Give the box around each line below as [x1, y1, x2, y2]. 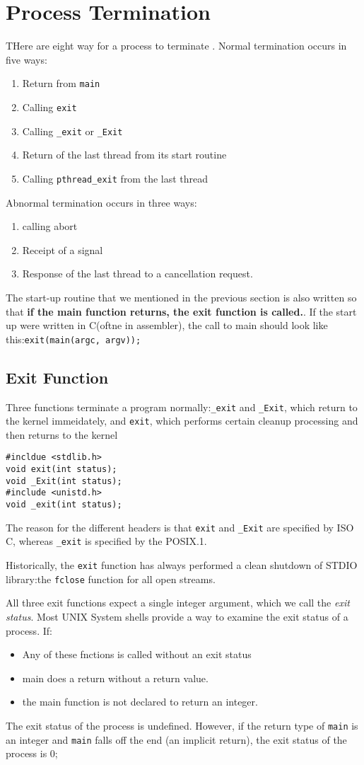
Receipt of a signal [22, 242, 103, 257]
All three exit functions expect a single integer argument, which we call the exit [6, 595, 350, 610]
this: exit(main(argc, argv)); [6, 331, 141, 346]
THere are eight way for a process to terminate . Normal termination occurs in [6, 38, 347, 53]
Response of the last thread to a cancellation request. [22, 266, 253, 281]
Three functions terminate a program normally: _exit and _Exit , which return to [6, 399, 358, 414]
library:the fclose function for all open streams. [6, 571, 216, 586]
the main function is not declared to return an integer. [22, 694, 258, 709]
